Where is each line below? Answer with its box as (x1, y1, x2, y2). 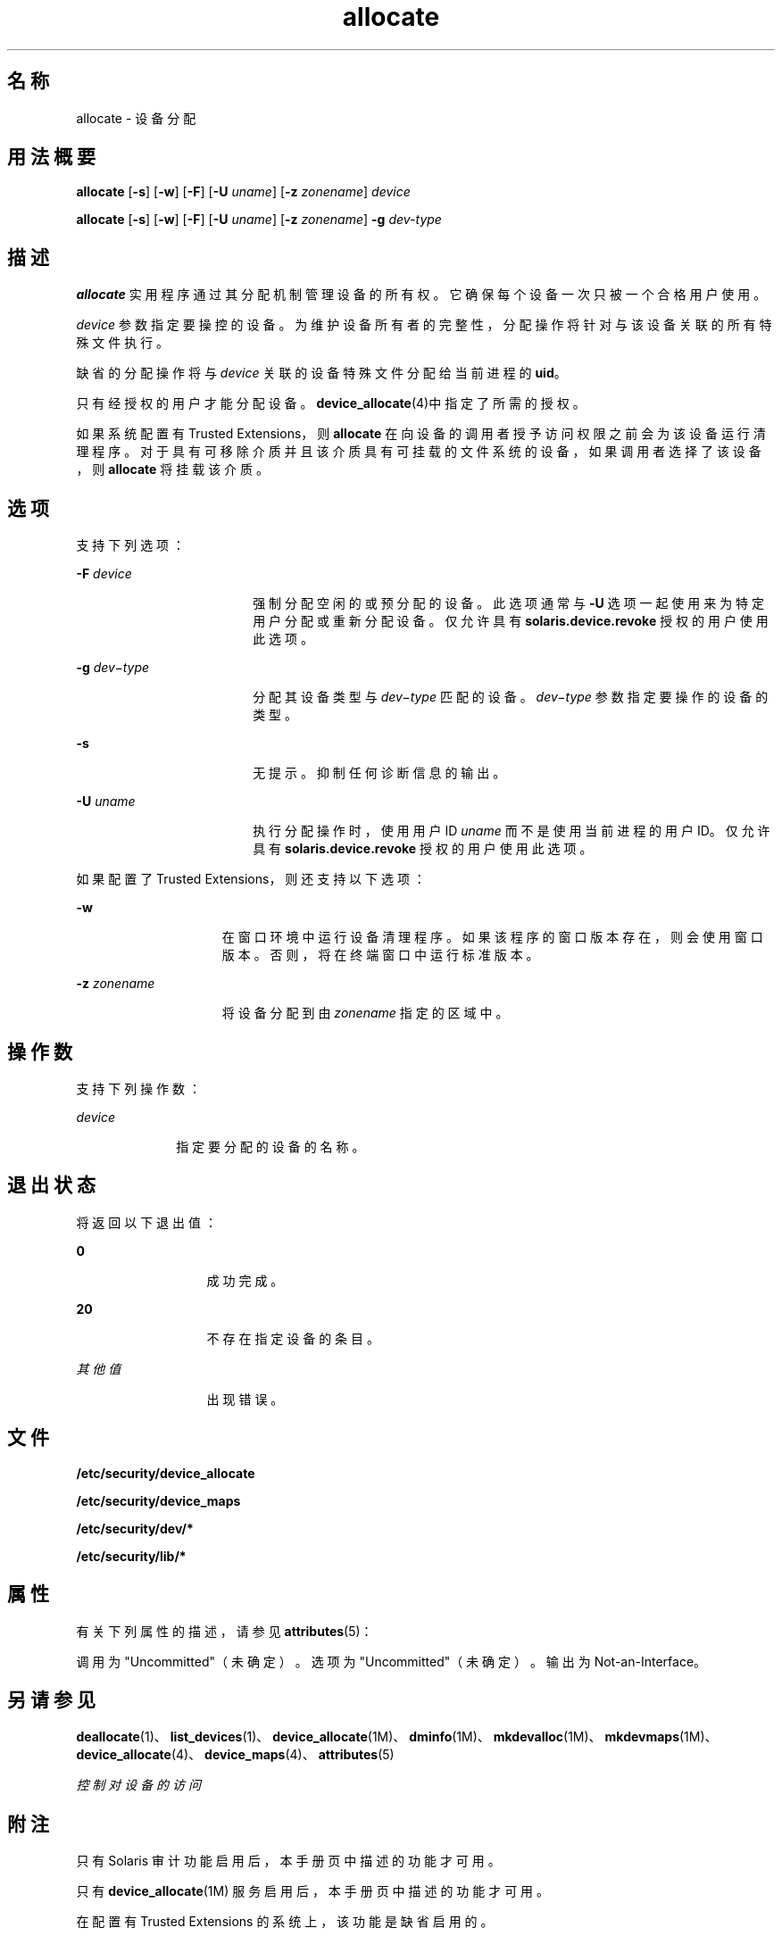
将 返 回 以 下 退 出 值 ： (76, 1214, 217, 1230)
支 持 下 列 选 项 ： (76, 537, 186, 553)
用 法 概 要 (7, 145, 96, 169)
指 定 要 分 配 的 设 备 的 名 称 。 (176, 1138, 365, 1154)
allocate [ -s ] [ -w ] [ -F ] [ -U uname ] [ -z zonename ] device (76, 184, 411, 200)
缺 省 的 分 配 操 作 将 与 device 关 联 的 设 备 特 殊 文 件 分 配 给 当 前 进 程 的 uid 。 (76, 365, 567, 381)
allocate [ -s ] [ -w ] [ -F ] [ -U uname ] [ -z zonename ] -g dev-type (76, 212, 442, 228)
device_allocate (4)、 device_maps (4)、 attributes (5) (76, 1747, 395, 1763)
